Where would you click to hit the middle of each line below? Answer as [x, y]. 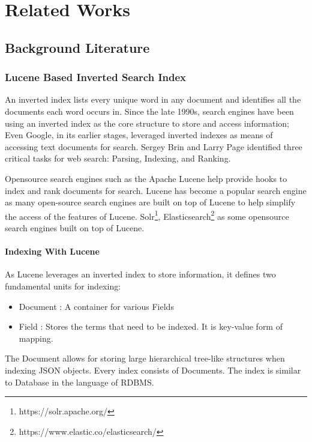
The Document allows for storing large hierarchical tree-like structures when [145, 358]
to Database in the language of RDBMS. [79, 382]
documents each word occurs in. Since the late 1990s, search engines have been [149, 111]
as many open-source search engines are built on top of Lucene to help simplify [150, 202]
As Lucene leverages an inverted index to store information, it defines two [140, 274]
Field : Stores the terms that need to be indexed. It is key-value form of [151, 326]
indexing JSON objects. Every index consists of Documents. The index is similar [153, 370]
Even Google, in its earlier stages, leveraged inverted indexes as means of [139, 135]
